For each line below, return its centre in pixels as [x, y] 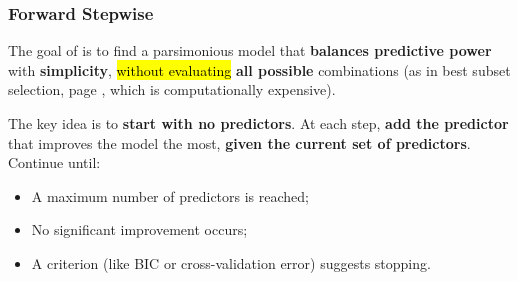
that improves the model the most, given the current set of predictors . [239, 142]
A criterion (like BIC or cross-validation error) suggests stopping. [231, 262]
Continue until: [54, 162]
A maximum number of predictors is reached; [170, 195]
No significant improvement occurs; [139, 229]
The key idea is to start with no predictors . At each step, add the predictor [258, 123]
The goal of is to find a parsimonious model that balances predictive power [250, 50]
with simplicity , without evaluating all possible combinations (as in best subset [259, 69]
